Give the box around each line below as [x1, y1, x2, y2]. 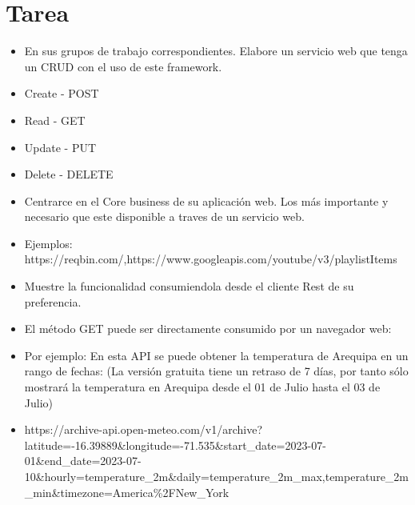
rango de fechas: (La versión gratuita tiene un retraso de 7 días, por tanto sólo [24, 363, 409, 379]
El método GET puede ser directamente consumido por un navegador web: [24, 320, 392, 337]
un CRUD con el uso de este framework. [24, 58, 222, 74]
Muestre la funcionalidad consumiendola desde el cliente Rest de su [24, 278, 354, 295]
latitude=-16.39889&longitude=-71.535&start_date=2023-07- [24, 436, 326, 453]
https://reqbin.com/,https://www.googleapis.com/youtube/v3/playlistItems [24, 250, 397, 267]
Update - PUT [24, 138, 97, 155]
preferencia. [24, 293, 82, 310]
